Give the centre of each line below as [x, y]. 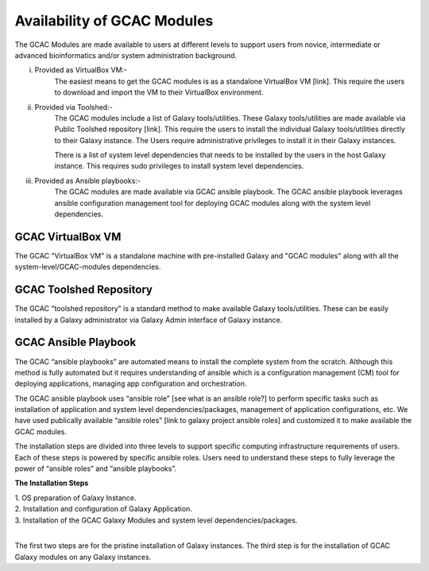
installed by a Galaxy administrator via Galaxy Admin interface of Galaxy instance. [149, 320]
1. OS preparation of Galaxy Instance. [75, 498]
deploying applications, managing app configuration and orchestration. [131, 384]
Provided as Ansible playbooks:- [88, 181]
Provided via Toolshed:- [73, 107]
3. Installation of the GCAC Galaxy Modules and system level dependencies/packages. [156, 520]
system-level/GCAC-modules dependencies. [88, 267]
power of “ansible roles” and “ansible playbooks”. [96, 468]
